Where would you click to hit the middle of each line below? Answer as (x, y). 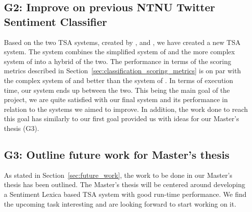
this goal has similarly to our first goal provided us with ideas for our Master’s (122, 118)
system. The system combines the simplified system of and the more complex (119, 52)
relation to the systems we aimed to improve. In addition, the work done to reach (126, 109)
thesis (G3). (22, 128)
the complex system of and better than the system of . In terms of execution (119, 80)
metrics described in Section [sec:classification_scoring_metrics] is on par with (123, 71)
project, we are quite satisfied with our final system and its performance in (116, 99)
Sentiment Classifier (56, 21)
